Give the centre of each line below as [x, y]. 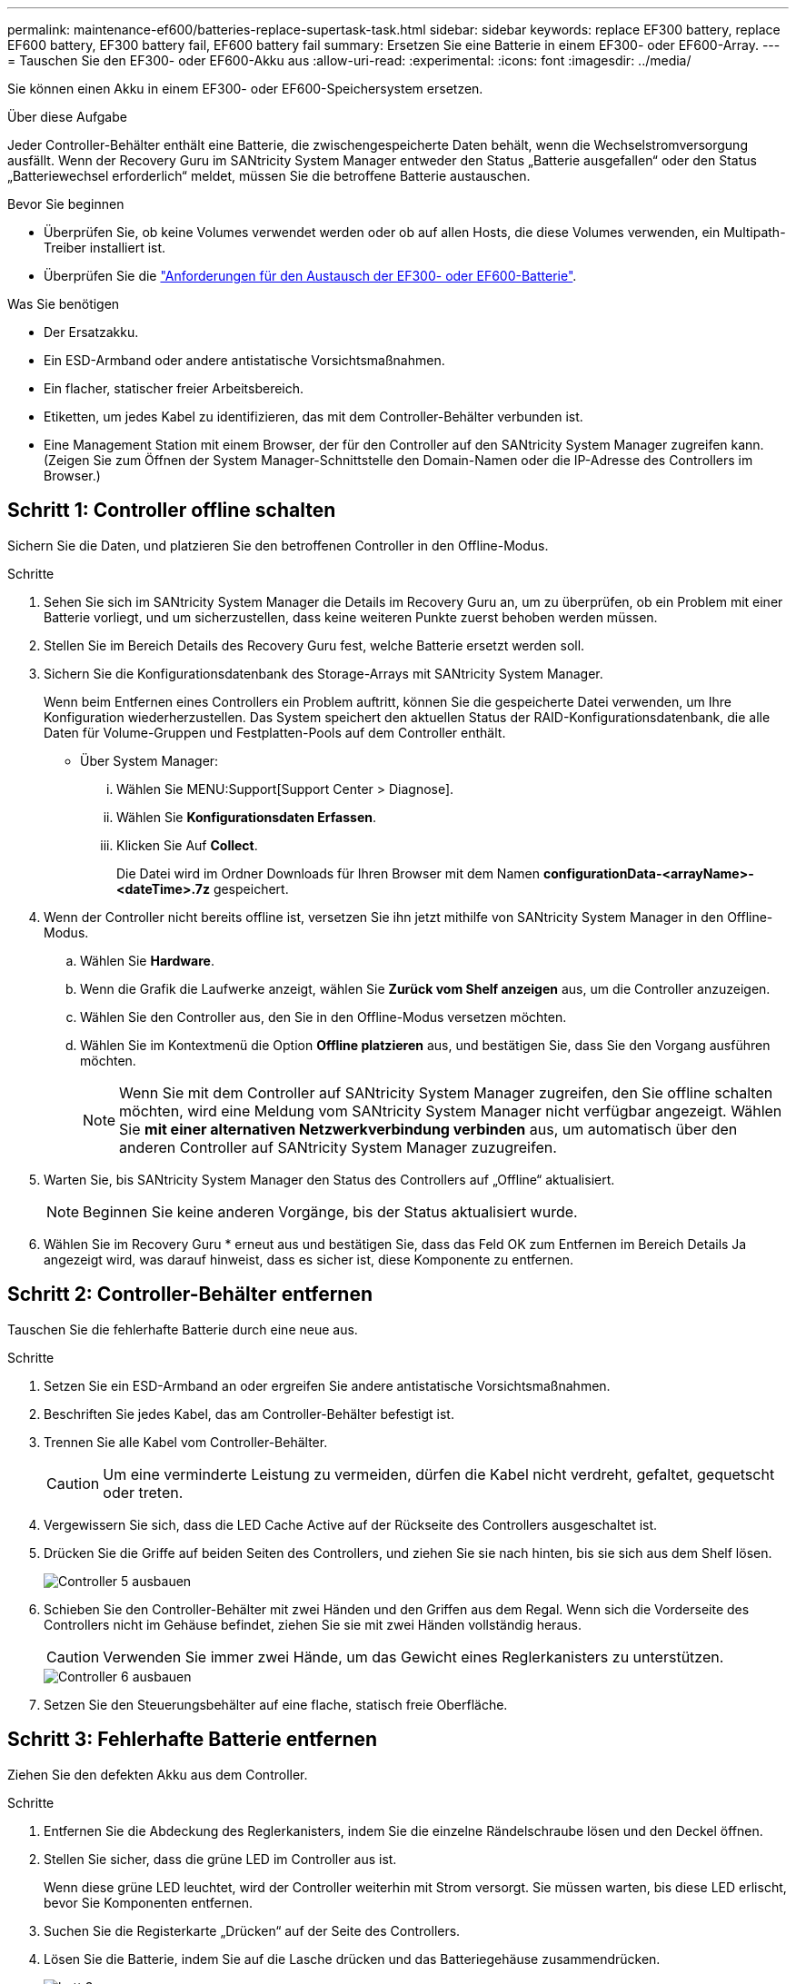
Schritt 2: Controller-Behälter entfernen [190, 1295]
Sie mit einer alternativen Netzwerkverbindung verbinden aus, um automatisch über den [428, 1129]
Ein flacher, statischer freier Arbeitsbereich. [174, 388]
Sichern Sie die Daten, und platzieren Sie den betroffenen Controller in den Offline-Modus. [278, 545]
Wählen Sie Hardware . [147, 960]
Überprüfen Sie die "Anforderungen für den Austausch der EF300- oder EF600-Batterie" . [310, 276]
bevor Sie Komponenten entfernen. [148, 1902]
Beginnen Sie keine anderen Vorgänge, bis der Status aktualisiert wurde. [330, 1211]
